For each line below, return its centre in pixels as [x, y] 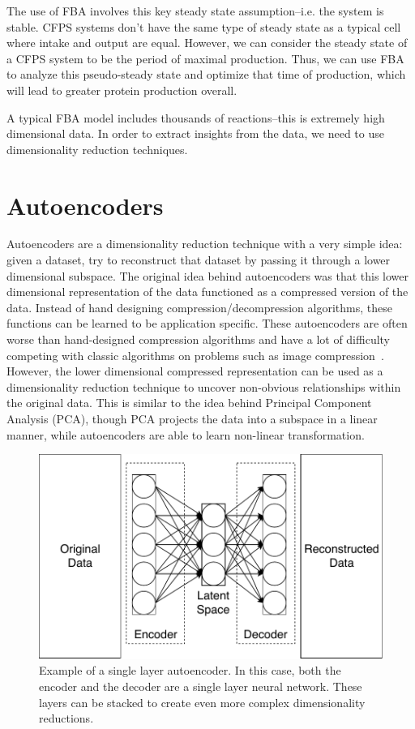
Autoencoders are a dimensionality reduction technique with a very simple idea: [205, 244]
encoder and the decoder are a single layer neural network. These [201, 686]
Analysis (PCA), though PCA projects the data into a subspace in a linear [192, 418]
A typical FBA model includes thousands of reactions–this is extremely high [196, 117]
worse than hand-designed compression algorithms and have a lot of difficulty [199, 339]
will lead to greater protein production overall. [122, 90]
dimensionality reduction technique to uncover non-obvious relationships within [204, 386]
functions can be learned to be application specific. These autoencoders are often [207, 323]
